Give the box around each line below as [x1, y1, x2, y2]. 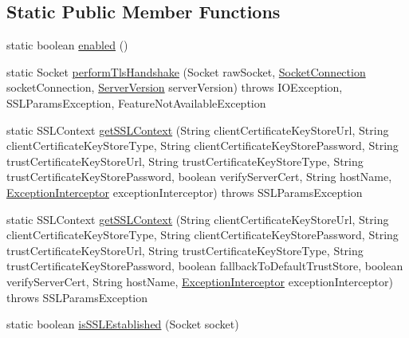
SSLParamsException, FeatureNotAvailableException [6, 94, 266, 111]
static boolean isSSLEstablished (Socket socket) [6, 316, 239, 332]
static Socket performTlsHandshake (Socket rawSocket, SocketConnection [6, 63, 366, 80]
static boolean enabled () [6, 37, 128, 53]
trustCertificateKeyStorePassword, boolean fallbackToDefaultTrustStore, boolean [6, 257, 403, 274]
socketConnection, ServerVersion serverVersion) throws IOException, [6, 79, 343, 96]
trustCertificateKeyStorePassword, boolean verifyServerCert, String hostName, [6, 168, 392, 185]
